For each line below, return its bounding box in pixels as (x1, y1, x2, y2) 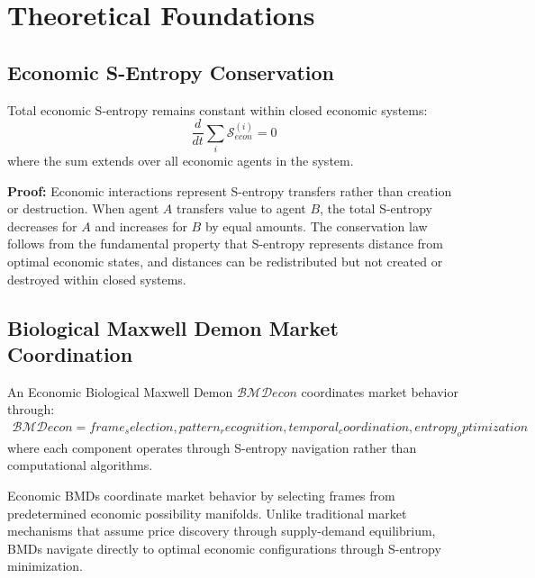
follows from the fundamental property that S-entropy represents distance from (7, 234, 443, 253)
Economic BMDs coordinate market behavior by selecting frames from (7, 485, 395, 504)
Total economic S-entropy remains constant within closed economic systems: (7, 100, 428, 119)
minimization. (7, 556, 84, 575)
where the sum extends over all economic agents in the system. (7, 150, 354, 169)
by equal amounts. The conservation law (204, 216, 428, 235)
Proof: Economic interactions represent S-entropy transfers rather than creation (7, 181, 452, 200)
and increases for (95, 216, 187, 235)
